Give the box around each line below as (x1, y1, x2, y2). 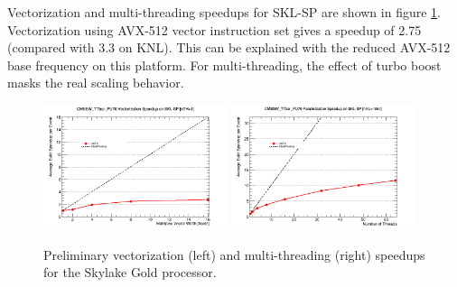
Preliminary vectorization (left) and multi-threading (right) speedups (43, 245, 425, 264)
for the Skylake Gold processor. (43, 263, 217, 282)
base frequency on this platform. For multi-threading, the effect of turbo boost (7, 55, 442, 74)
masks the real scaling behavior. (7, 73, 184, 92)
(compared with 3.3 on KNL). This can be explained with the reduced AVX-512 (7, 38, 451, 57)
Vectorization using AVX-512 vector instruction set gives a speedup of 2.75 (7, 20, 422, 39)
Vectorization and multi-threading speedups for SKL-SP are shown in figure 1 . (7, 3, 441, 21)
